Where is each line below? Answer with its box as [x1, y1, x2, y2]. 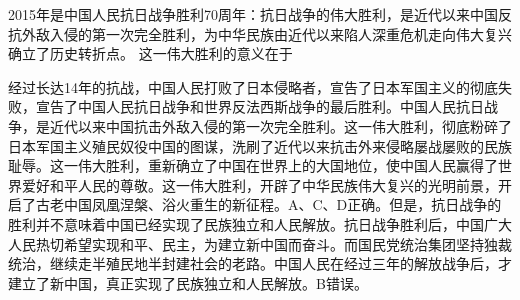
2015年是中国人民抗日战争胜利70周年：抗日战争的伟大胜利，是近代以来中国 [8, 4, 498, 24]
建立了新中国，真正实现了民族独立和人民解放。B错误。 [8, 272, 368, 293]
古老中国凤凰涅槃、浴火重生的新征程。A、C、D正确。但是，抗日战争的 [35, 194, 502, 215]
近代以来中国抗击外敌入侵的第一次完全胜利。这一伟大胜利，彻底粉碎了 [49, 115, 512, 136]
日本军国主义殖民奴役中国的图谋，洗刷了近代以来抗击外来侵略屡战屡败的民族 [8, 135, 512, 156]
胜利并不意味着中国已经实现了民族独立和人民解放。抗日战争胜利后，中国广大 [8, 213, 512, 234]
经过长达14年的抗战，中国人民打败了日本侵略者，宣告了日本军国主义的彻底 [8, 76, 498, 97]
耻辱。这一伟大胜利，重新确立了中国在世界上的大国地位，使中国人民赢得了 [8, 155, 498, 176]
